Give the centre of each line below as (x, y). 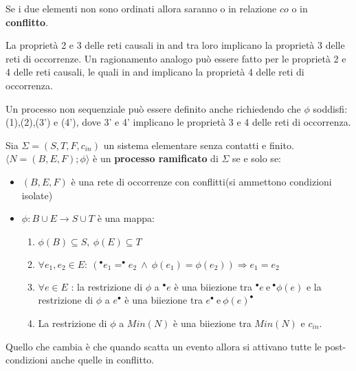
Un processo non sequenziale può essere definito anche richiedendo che (153, 108)
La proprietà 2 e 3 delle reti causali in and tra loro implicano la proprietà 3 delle (175, 45)
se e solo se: (257, 158)
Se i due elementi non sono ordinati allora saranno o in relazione (141, 8)
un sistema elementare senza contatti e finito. (199, 145)
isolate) (37, 195)
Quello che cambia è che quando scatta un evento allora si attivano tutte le (164, 346)
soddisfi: (330, 108)
